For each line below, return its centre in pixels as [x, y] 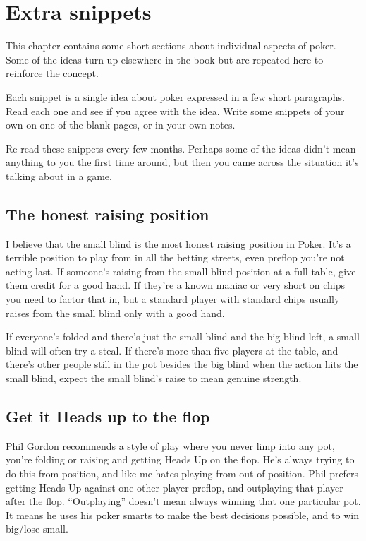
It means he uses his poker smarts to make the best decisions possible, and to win [182, 515]
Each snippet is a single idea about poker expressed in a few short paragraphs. [175, 96]
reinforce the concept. [52, 73]
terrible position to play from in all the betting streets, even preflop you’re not [175, 257]
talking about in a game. [59, 176]
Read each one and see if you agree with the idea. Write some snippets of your [175, 111]
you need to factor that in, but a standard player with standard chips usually [173, 299]
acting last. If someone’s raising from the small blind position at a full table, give [181, 271]
